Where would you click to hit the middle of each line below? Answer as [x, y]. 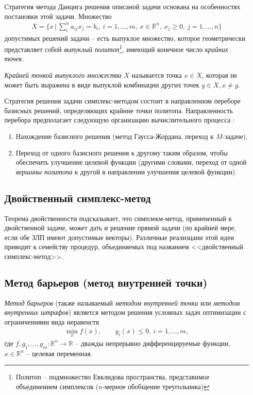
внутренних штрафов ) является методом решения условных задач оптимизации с [125, 312]
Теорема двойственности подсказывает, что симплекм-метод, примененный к [118, 218]
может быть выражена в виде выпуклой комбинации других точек [102, 84]
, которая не [219, 75]
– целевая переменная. [59, 353]
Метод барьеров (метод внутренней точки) [106, 282]
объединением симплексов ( [57, 386]
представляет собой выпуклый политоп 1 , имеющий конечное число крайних [116, 48]
